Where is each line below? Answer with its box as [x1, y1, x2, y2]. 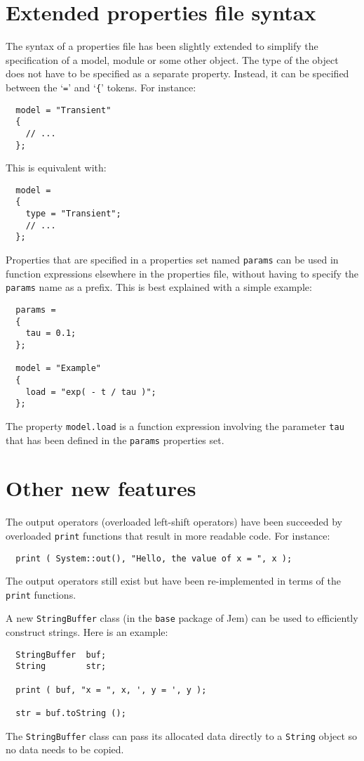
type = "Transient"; [25, 209, 121, 219]
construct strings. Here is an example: [6, 625, 168, 639]
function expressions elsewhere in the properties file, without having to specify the [6, 266, 359, 280]
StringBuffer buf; [15, 649, 107, 660]
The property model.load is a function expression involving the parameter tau [6, 418, 344, 433]
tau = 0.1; [25, 328, 76, 339]
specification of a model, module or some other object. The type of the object [6, 52, 339, 67]
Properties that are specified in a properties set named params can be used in [6, 252, 339, 267]
